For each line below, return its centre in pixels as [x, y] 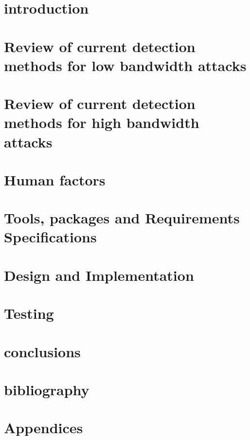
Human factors [55, 179]
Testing [29, 313]
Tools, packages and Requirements [122, 218]
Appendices [44, 428]
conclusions [42, 351]
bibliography [47, 389]
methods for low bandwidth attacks [125, 65]
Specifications [50, 237]
